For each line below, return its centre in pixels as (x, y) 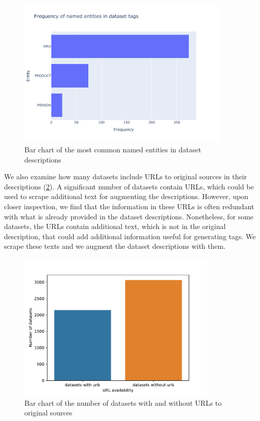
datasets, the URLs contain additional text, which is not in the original (115, 226)
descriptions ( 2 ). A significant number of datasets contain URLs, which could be (129, 186)
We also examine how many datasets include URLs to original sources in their (126, 176)
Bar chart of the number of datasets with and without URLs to (123, 402)
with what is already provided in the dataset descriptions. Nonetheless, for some (129, 216)
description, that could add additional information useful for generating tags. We (130, 236)
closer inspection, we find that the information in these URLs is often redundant (129, 206)
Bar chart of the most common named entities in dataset (113, 149)
